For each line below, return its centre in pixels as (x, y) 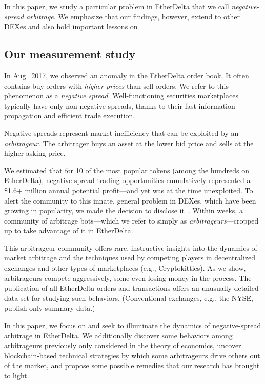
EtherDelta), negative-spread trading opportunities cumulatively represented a (127, 180)
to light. (17, 376)
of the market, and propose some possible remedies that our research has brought (132, 365)
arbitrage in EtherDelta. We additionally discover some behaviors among (118, 335)
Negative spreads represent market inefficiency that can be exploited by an (121, 133)
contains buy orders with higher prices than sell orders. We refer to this (117, 85)
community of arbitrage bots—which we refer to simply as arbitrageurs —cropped (131, 220)
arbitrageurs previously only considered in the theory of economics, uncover (123, 345)
